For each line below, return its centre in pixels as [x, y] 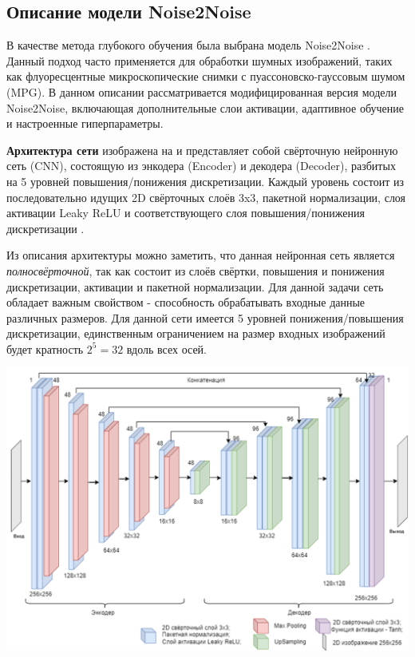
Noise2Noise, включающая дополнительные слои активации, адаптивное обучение [205, 107]
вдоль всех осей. [167, 348]
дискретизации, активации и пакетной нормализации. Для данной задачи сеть [195, 286]
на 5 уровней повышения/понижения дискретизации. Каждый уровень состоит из [205, 181]
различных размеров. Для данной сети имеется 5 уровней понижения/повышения [205, 317]
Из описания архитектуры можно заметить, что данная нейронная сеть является [201, 255]
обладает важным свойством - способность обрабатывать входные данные [186, 302]
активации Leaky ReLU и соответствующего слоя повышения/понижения [186, 213]
